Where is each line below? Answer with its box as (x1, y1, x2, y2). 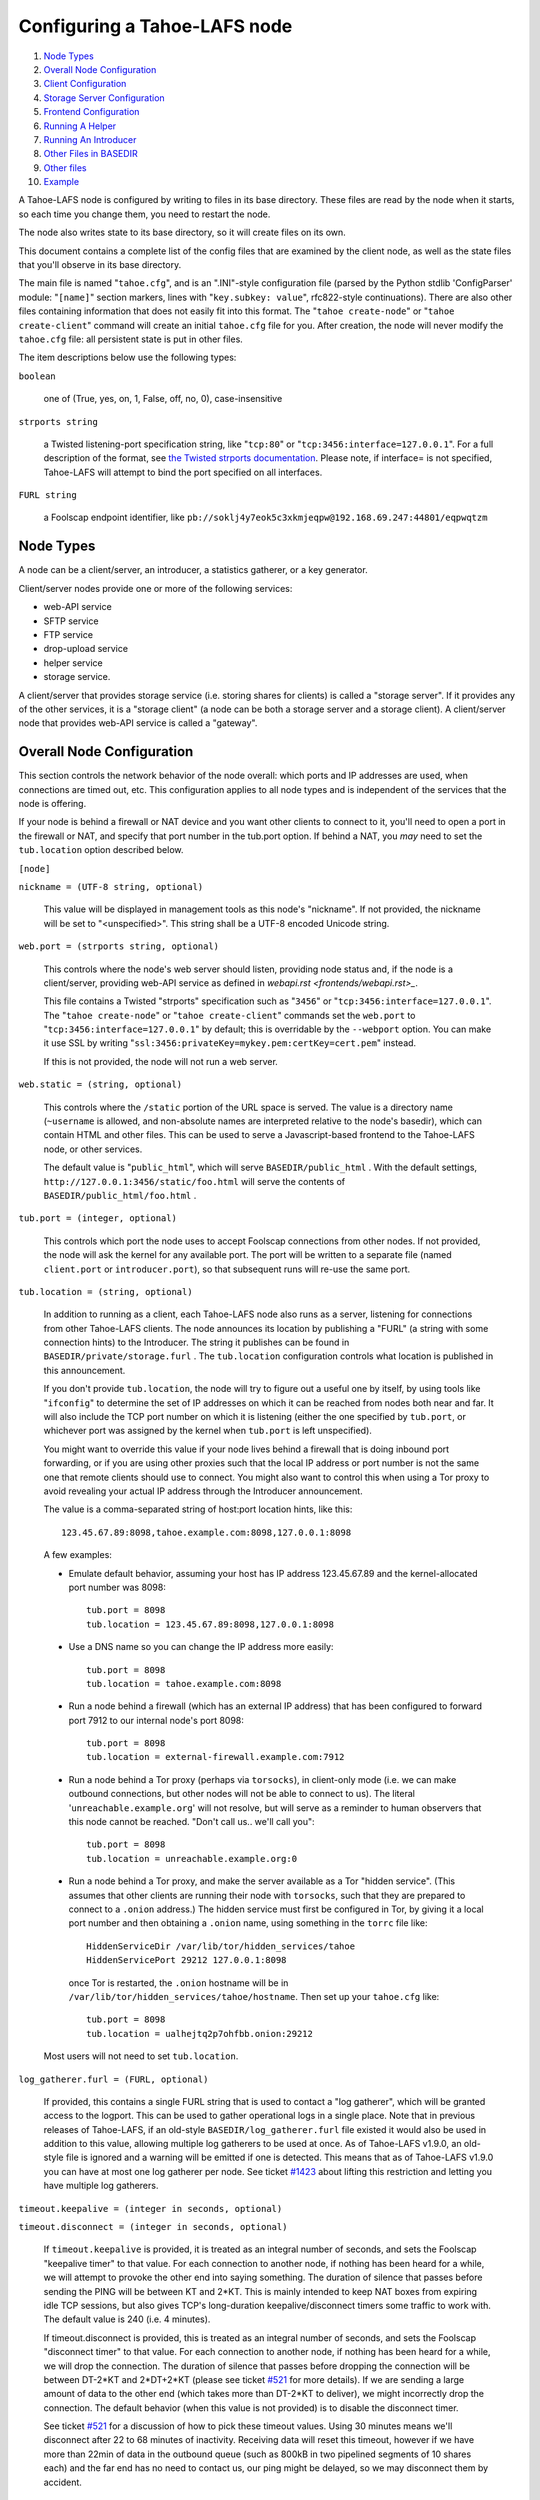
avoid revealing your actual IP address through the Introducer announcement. (43, 1485, 364, 1497)
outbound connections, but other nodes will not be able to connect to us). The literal (68, 1788, 415, 1800)
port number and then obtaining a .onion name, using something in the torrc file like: (68, 1917, 428, 1929)
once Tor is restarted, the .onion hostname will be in (68, 1976, 289, 1989)
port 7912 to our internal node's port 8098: (68, 1714, 245, 1726)
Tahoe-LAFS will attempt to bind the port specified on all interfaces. (43, 466, 323, 478)
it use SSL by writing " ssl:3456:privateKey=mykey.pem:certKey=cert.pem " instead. (43, 1037, 417, 1049)
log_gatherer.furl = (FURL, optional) (18, 2073, 209, 2085)
